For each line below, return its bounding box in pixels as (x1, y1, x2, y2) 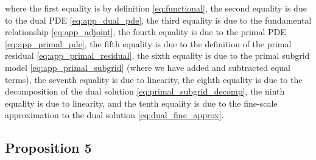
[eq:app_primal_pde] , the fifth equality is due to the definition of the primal (5, 37, 292, 50)
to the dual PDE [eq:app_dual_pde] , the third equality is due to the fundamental (5, 13, 312, 26)
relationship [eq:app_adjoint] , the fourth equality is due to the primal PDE (5, 25, 286, 38)
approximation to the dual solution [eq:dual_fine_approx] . (5, 108, 224, 121)
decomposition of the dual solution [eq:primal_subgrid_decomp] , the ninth (5, 85, 285, 98)
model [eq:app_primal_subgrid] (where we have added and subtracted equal (5, 61, 290, 73)
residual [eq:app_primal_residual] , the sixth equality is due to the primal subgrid (5, 49, 310, 62)
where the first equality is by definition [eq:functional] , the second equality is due (5, 2, 307, 14)
